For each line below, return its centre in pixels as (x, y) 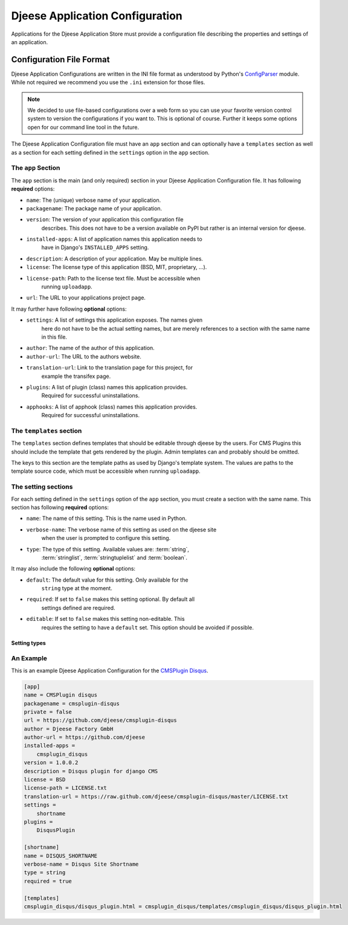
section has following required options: (60, 507)
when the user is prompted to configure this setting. (106, 538)
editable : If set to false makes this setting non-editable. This (105, 619)
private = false (48, 712)
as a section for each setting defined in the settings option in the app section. (110, 152)
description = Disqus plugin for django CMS (91, 771)
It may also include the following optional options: (73, 569)
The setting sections (42, 487)
